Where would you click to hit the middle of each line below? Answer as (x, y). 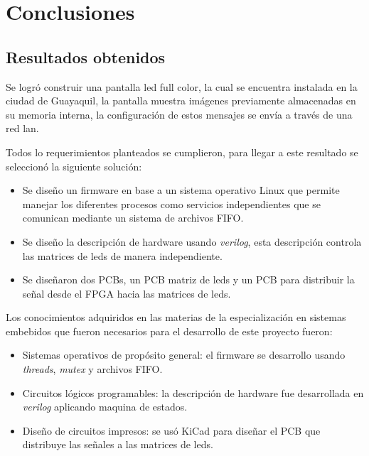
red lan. (22, 128)
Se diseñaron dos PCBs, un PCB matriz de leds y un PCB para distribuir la (188, 279)
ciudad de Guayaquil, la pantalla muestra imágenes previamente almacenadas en (181, 101)
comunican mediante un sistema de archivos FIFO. (133, 218)
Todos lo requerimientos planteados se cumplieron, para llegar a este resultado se (182, 152)
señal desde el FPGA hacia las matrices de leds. (127, 293)
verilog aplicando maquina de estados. (105, 407)
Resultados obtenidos (86, 56)
